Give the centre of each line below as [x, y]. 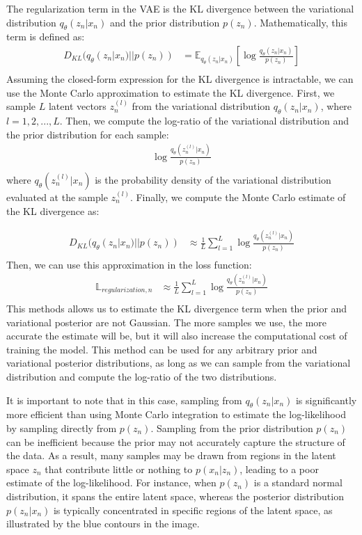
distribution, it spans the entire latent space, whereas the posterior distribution [175, 496]
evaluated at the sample [57, 197]
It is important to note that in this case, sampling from [124, 400]
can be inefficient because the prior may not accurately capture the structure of [176, 441]
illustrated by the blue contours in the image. [103, 524]
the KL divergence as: [53, 210]
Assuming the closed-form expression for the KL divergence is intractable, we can [180, 79]
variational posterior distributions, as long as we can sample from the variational [179, 363]
